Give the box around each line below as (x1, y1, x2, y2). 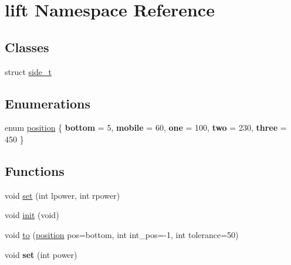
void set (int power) (5, 248, 77, 260)
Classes (5, 38, 49, 56)
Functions (5, 161, 65, 179)
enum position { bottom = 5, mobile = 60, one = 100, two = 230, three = (5, 121, 287, 134)
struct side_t (5, 65, 52, 77)
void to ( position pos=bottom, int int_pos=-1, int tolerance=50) (5, 228, 239, 240)
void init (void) (5, 209, 59, 221)
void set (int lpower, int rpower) (5, 189, 120, 201)
